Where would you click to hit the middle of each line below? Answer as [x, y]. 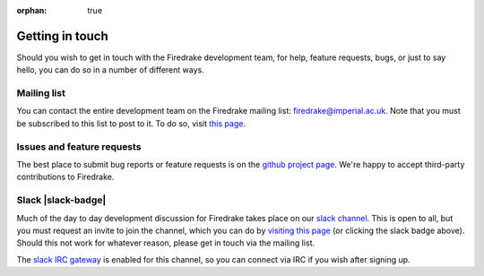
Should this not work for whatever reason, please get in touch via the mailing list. [166, 243]
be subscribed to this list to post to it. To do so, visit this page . [131, 123]
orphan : [32, 10]
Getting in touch [63, 36]
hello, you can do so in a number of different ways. [111, 70]
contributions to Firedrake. [65, 177]
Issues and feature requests [79, 146]
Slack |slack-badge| [61, 200]
